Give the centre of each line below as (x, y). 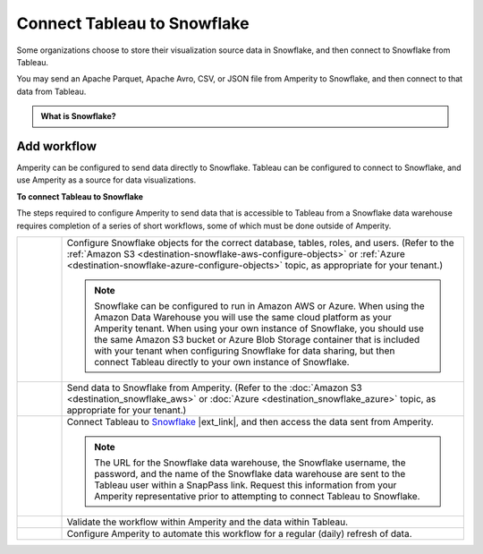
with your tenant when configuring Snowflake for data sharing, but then (245, 351)
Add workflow (57, 146)
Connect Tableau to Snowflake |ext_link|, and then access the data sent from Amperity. (250, 422)
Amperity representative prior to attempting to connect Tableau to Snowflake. (257, 496)
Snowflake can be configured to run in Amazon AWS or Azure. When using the (259, 306)
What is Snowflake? (78, 116)
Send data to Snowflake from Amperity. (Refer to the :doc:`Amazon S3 (214, 388)
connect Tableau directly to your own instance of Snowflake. (222, 362)
